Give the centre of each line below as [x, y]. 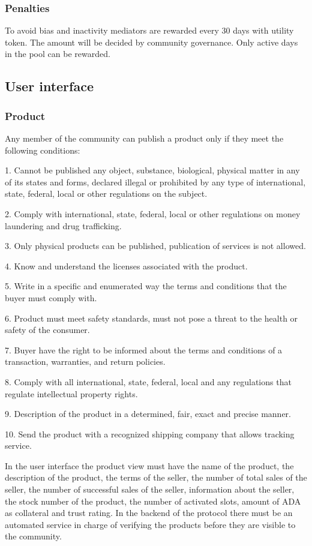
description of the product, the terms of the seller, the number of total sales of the [156, 477]
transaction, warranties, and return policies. [85, 361]
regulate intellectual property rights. [71, 393]
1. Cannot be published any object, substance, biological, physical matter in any [152, 170]
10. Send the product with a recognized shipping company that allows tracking [150, 433]
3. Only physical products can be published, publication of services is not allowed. [155, 246]
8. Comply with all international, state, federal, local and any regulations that [148, 381]
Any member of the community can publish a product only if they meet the [144, 138]
